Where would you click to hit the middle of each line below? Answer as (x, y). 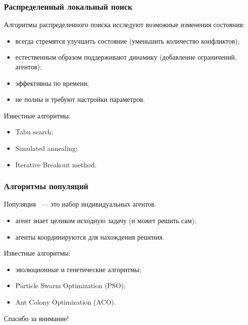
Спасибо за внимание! (36, 318)
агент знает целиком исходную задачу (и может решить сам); (106, 220)
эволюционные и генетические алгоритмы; (78, 269)
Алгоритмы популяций (46, 186)
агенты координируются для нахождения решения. (90, 236)
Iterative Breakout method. (56, 164)
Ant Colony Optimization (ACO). (66, 301)
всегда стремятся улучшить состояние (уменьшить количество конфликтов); (127, 41)
